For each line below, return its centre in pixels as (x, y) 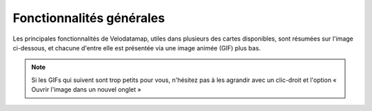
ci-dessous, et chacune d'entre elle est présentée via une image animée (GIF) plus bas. (137, 48)
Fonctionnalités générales (89, 18)
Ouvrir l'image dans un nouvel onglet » (86, 90)
